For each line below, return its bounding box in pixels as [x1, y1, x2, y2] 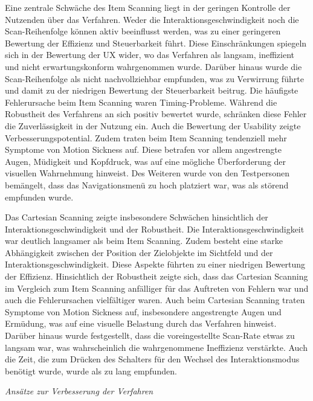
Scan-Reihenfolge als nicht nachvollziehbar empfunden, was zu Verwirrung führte [5, 72, 304, 85]
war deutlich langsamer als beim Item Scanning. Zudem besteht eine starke [5, 234, 283, 247]
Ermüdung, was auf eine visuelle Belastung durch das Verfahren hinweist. [5, 317, 277, 330]
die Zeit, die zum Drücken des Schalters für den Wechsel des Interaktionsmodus [5, 353, 300, 365]
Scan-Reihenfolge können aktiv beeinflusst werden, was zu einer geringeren [5, 25, 281, 37]
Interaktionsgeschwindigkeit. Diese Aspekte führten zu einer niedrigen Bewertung [5, 258, 306, 271]
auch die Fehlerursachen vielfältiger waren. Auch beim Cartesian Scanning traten [5, 294, 305, 306]
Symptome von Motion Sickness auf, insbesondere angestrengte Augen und [5, 305, 282, 318]
